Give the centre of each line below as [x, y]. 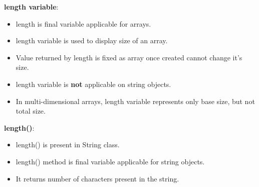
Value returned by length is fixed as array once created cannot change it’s [129, 57]
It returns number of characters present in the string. [97, 178]
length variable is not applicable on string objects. [93, 84]
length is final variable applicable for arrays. [83, 23]
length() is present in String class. [68, 145]
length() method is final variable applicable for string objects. [110, 161]
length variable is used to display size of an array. [92, 40]
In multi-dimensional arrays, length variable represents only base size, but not [135, 101]
